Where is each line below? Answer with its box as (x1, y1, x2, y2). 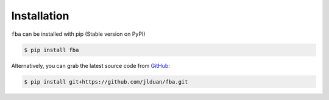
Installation (11, 9, 69, 22)
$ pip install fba (24, 46, 79, 53)
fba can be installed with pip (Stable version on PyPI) (11, 30, 146, 38)
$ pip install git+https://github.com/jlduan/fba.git (24, 78, 188, 85)
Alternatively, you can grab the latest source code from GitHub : (11, 62, 171, 69)
